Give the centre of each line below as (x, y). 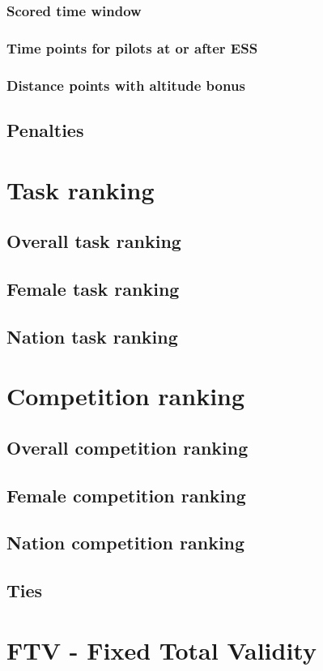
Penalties (45, 129)
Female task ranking (93, 288)
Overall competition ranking (127, 447)
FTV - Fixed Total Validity (161, 650)
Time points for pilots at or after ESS (132, 47)
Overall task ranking (94, 241)
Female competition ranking (126, 495)
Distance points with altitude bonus (126, 85)
